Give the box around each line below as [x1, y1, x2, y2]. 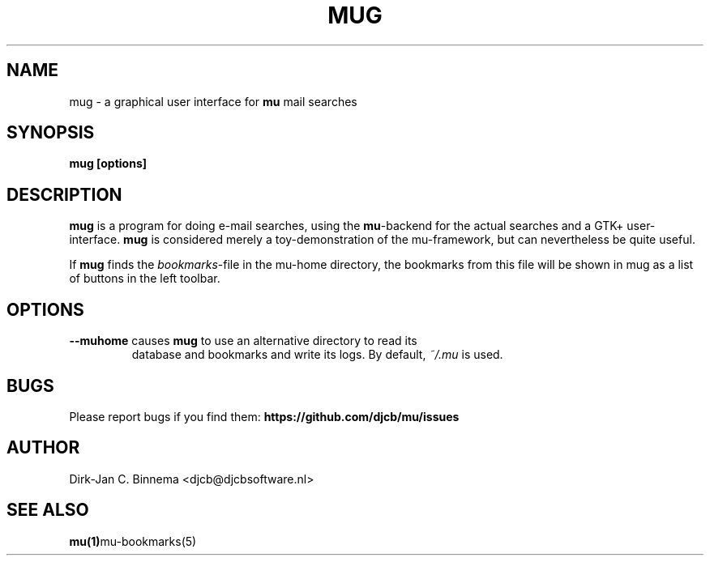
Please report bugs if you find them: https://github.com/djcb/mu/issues [69, 409, 460, 424]
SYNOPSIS [6, 122, 95, 143]
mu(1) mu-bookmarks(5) [69, 534, 197, 548]
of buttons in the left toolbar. [69, 271, 220, 286]
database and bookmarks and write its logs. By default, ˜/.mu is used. [131, 347, 503, 362]
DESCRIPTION [6, 184, 122, 205]
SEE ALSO [6, 500, 89, 521]
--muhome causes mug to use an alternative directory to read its [69, 334, 417, 348]
